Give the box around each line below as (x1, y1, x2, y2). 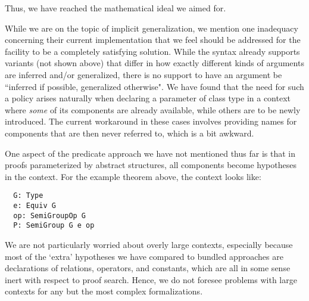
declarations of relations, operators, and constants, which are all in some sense (5, 262, 291, 274)
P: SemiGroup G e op (13, 221, 95, 230)
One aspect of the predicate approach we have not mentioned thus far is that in (5, 147, 295, 159)
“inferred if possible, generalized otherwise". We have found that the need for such (5, 80, 304, 92)
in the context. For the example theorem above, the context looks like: (5, 170, 261, 182)
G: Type (13, 191, 43, 200)
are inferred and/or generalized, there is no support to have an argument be (5, 68, 282, 80)
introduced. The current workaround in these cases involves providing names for (5, 115, 297, 128)
